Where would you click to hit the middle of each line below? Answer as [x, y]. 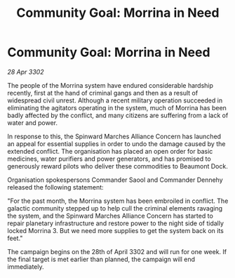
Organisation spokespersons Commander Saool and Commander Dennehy [115, 180]
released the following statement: [55, 187]
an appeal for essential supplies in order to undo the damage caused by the [116, 144]
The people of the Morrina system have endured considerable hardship [110, 85]
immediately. [26, 266]
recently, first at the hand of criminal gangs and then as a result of [103, 93]
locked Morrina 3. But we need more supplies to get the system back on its [116, 230]
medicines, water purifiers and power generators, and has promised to [109, 159]
